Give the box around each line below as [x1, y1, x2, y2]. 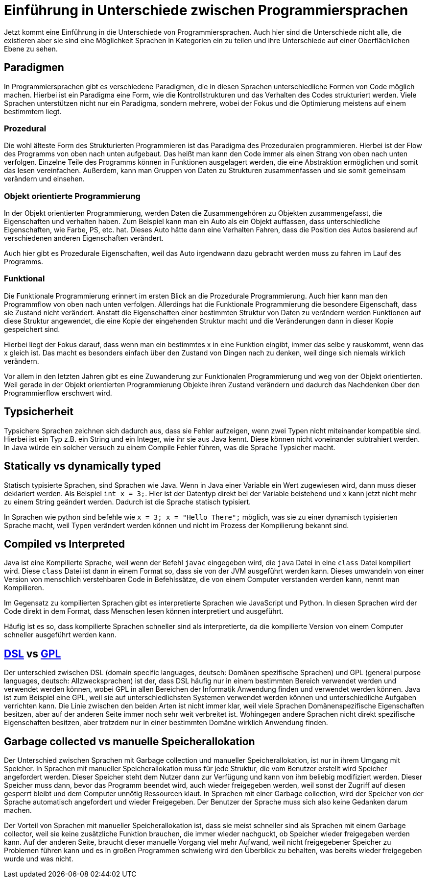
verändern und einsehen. [4, 175, 85, 183]
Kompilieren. [4, 583, 44, 592]
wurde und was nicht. [4, 855, 73, 863]
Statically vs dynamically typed [4, 460, 161, 473]
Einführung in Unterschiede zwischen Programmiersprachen [4, 2, 408, 19]
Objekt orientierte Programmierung [4, 191, 141, 201]
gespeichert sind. [4, 325, 60, 333]
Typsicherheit [4, 405, 73, 418]
